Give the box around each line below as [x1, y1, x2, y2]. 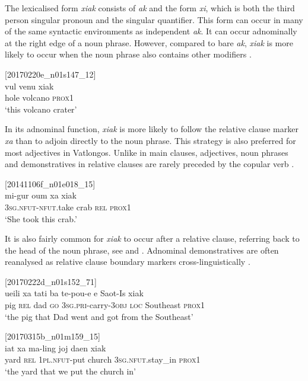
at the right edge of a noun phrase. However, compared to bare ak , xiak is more [5, 36, 293, 49]
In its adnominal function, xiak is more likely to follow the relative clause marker [5, 123, 299, 135]
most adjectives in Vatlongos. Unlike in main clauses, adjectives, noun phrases [5, 146, 288, 158]
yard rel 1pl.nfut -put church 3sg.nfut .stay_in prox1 [5, 353, 201, 366]
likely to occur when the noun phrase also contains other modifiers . [5, 48, 252, 60]
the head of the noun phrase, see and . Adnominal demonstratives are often [5, 244, 279, 256]
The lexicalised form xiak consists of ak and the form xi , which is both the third [5, 2, 295, 14]
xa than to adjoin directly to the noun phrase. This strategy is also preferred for [5, 134, 296, 146]
